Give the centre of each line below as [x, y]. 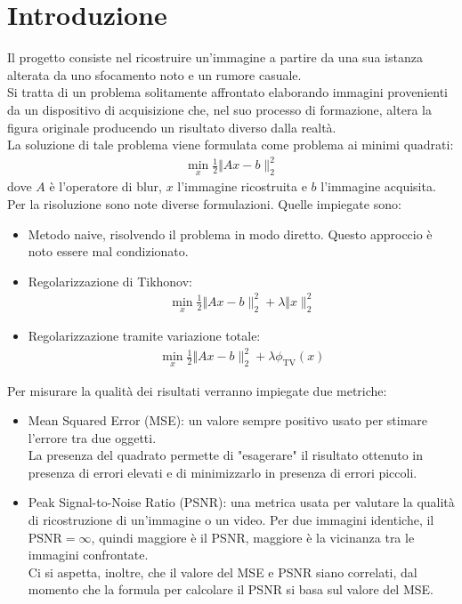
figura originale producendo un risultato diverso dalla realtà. [172, 127]
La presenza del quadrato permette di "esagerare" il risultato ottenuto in [225, 455]
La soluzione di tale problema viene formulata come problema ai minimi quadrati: [231, 145]
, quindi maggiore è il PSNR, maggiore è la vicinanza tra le [253, 537]
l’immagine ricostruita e [242, 186]
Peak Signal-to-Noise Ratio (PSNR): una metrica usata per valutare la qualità [241, 502]
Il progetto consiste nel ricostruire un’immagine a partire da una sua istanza [215, 57]
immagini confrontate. [88, 555]
